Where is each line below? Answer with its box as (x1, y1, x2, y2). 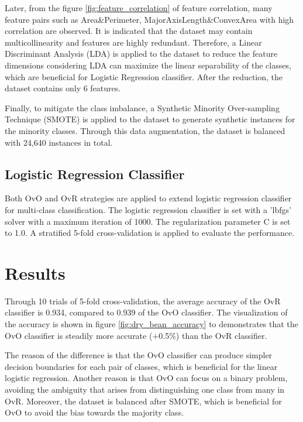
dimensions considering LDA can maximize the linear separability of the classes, (5, 59, 291, 71)
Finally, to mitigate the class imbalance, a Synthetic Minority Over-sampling (5, 101, 280, 114)
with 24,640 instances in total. (5, 136, 113, 148)
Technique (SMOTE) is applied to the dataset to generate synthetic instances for (5, 113, 295, 125)
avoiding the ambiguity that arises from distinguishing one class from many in (5, 383, 285, 395)
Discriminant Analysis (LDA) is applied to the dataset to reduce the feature (5, 47, 278, 60)
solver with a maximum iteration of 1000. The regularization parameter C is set (5, 215, 291, 227)
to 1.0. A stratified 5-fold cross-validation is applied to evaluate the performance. (5, 227, 295, 239)
